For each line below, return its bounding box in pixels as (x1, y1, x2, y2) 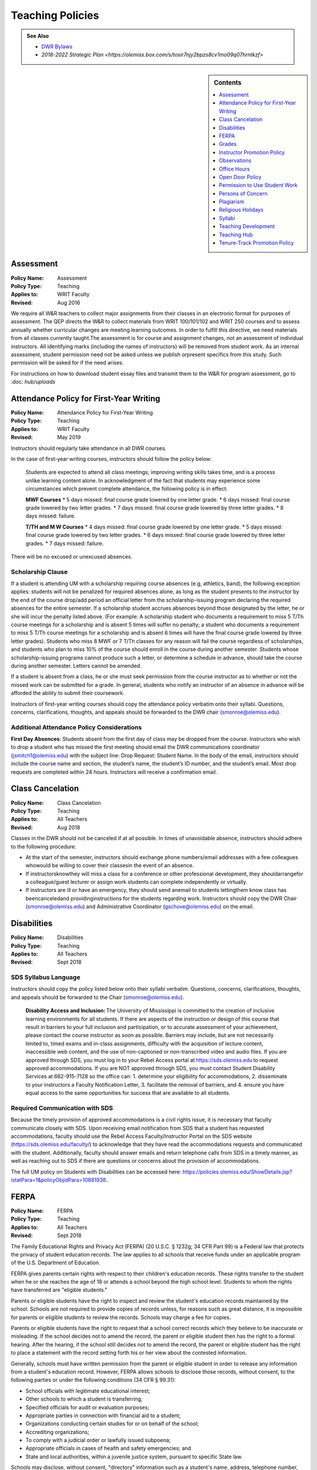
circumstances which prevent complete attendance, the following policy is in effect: (25, 485, 228, 492)
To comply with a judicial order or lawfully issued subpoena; (25, 1436, 171, 1444)
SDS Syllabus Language (11, 973, 80, 981)
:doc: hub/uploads (11, 378, 56, 385)
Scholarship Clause (11, 567, 68, 576)
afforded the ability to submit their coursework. (11, 690, 125, 697)
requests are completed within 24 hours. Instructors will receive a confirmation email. (11, 768, 217, 776)
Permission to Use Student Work (219, 182, 298, 189)
